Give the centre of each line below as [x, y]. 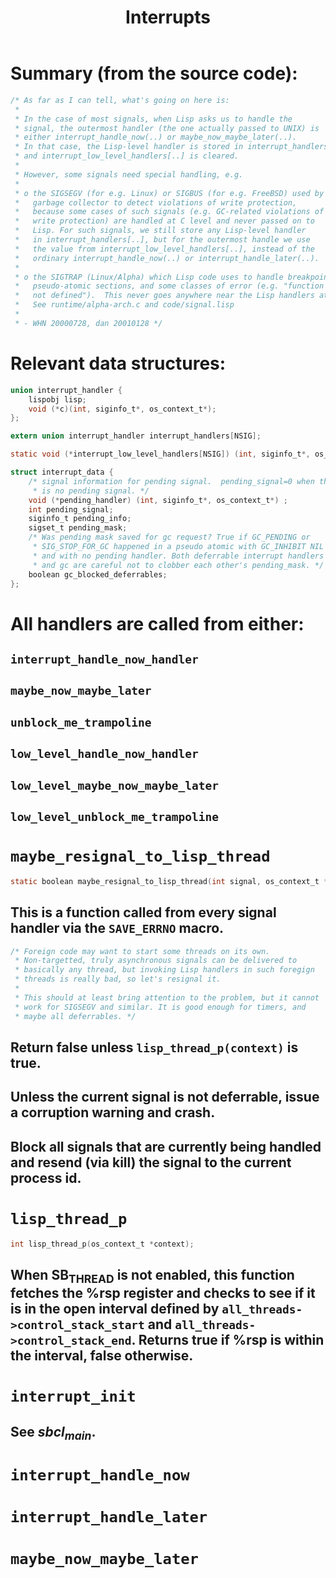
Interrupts [168, 17]
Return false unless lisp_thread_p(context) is [154, 1047]
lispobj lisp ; [57, 399]
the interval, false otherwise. [102, 1356]
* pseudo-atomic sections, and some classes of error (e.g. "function [169, 286]
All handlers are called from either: [157, 623]
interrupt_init [73, 1396]
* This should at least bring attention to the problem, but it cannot [167, 997]
